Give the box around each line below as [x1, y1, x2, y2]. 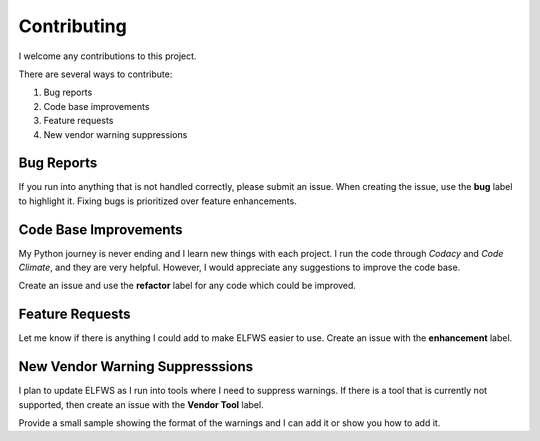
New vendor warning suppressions [43, 128, 188, 140]
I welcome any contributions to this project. [18, 50, 197, 62]
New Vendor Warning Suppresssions [18, 358, 254, 375]
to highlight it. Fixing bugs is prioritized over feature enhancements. [18, 195, 297, 207]
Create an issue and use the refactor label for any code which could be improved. [18, 280, 357, 292]
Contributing [18, 15, 127, 37]
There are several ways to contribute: [18, 68, 173, 80]
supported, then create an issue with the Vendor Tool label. [18, 398, 264, 410]
